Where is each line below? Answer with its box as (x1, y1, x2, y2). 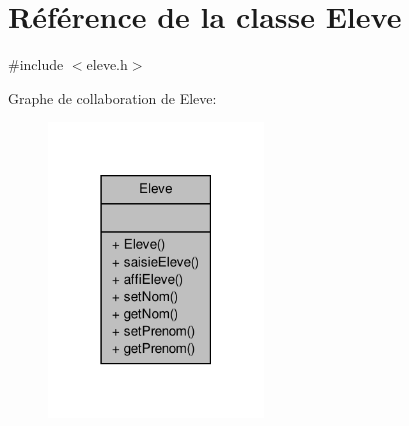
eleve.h (86, 54, 128, 75)
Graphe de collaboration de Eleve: (8, 87, 217, 108)
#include (8, 54, 64, 75)
